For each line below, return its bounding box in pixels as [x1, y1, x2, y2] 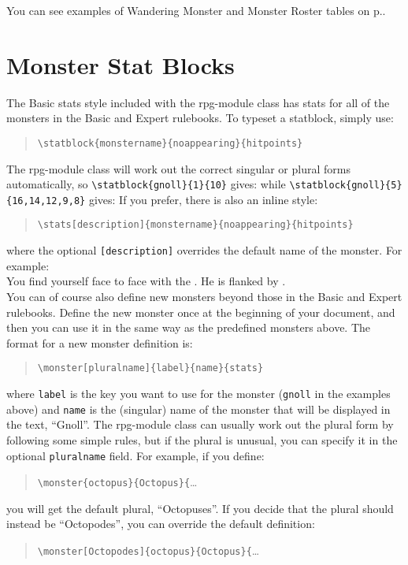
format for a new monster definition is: [6, 334, 193, 351]
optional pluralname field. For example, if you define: [6, 447, 265, 463]
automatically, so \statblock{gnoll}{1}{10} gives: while [6, 176, 286, 192]
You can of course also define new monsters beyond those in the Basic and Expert [6, 288, 402, 304]
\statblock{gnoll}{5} [289, 180, 402, 191]
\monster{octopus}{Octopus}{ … [37, 474, 198, 490]
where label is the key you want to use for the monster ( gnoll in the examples [6, 385, 391, 401]
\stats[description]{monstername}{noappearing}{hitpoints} [37, 219, 354, 231]
